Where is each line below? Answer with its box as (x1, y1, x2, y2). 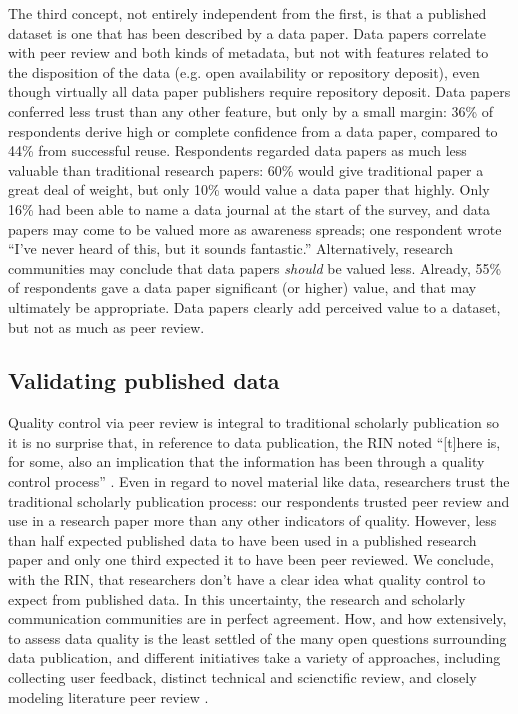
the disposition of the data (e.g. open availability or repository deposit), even (8, 61, 480, 82)
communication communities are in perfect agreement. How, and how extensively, (8, 608, 507, 629)
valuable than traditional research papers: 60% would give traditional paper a (8, 159, 484, 180)
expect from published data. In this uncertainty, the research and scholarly (8, 588, 466, 609)
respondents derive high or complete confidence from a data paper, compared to (8, 120, 498, 141)
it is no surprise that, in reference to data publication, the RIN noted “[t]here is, (8, 431, 501, 452)
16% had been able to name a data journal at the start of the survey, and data (8, 198, 491, 219)
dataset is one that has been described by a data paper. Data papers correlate (8, 22, 486, 43)
